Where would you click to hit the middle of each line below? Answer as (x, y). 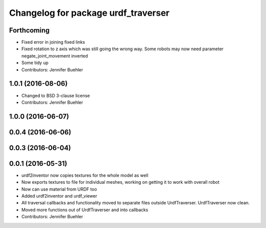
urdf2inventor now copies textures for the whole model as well (85, 175)
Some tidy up (35, 63)
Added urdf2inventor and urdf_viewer (59, 196)
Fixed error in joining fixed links (53, 42)
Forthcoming (29, 30)
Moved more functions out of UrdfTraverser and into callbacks (85, 210)
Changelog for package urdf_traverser (89, 13)
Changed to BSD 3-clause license (56, 96)
